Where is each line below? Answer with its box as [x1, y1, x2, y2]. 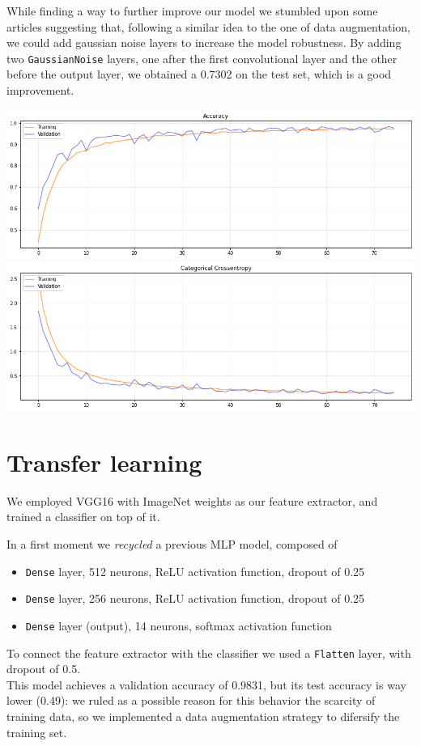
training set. [6, 723, 67, 740]
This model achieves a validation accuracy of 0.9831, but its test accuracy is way [6, 676, 406, 693]
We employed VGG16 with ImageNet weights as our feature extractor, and [6, 492, 378, 509]
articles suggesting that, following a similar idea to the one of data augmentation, [6, 18, 410, 35]
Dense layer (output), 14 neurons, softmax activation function [25, 617, 332, 634]
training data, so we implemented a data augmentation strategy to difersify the [6, 708, 400, 725]
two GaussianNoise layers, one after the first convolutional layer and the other [6, 49, 398, 66]
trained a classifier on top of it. [6, 508, 160, 525]
